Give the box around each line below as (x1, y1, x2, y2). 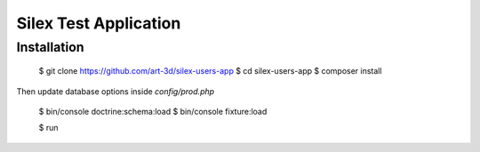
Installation (16, 39, 84, 55)
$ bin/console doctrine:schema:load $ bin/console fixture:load (38, 106, 268, 116)
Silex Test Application (16, 13, 181, 33)
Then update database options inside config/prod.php (16, 85, 215, 97)
